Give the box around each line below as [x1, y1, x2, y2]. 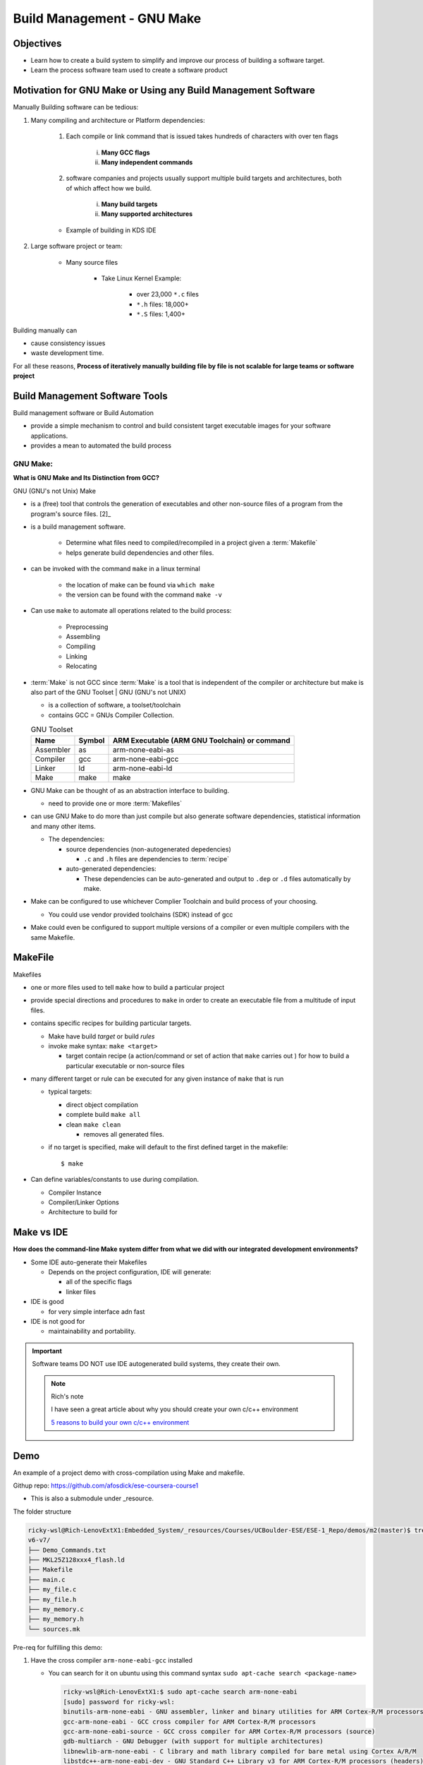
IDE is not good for [30, 1317, 85, 1326]
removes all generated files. [83, 1130, 165, 1139]
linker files [66, 1287, 97, 1296]
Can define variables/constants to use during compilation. [30, 1175, 199, 1184]
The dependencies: [48, 835, 105, 844]
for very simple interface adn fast [48, 1307, 145, 1316]
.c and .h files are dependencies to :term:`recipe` [83, 854, 229, 863]
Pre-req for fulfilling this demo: [13, 1643, 103, 1651]
